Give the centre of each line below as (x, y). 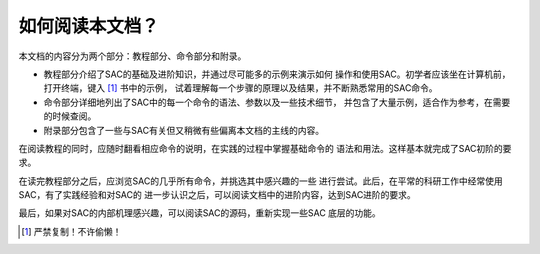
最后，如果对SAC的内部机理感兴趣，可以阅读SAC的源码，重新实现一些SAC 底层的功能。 (200, 213)
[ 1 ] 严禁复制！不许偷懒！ (71, 231)
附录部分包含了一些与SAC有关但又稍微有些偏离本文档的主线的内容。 (184, 130)
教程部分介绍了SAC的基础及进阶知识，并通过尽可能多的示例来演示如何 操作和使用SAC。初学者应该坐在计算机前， (277, 74)
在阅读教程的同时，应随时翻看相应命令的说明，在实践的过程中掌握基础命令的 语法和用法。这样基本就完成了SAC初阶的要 (265, 148)
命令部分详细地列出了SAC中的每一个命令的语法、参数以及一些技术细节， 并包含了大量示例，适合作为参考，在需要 (277, 102)
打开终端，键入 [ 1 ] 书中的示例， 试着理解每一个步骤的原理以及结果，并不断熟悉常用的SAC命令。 (241, 88)
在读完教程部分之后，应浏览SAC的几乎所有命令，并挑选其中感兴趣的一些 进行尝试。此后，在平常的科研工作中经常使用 (261, 181)
